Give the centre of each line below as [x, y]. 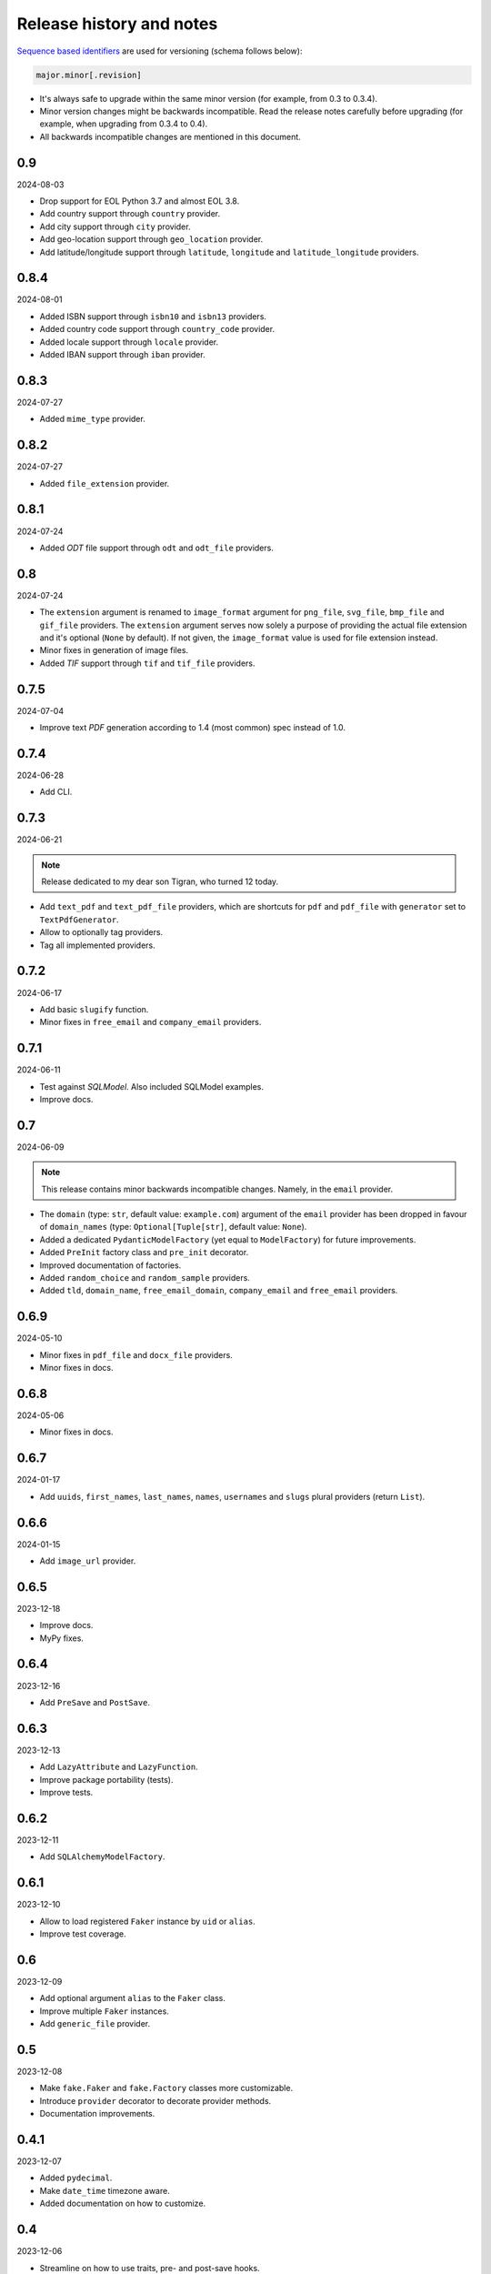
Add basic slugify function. [94, 1009]
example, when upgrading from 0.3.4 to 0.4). [124, 124]
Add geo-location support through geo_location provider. [151, 239]
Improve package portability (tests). [106, 1779]
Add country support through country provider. [130, 214]
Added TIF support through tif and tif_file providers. [147, 663]
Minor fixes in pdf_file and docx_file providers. [136, 1354]
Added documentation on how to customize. [123, 2204]
